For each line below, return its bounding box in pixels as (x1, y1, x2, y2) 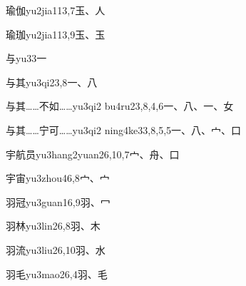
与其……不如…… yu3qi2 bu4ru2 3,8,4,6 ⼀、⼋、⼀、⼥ (6, 98, 234, 113)
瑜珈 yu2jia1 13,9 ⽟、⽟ (6, 26, 106, 41)
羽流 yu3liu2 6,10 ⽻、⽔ (6, 242, 106, 257)
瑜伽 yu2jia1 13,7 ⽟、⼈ (6, 3, 106, 17)
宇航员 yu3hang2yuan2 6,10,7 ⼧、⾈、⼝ (6, 146, 180, 161)
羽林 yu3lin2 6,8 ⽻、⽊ (6, 218, 101, 233)
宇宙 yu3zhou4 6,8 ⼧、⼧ (6, 170, 110, 185)
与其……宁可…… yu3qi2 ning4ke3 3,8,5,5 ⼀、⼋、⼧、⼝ (6, 122, 242, 137)
